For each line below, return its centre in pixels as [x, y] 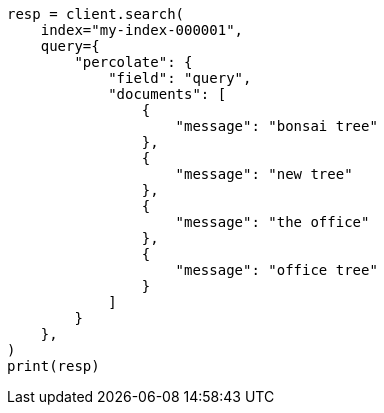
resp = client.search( [96, 14]
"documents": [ [167, 94]
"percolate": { [133, 62]
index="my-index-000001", [142, 30]
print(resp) [53, 366]
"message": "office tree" [276, 270]
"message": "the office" [272, 222]
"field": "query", [180, 78]
